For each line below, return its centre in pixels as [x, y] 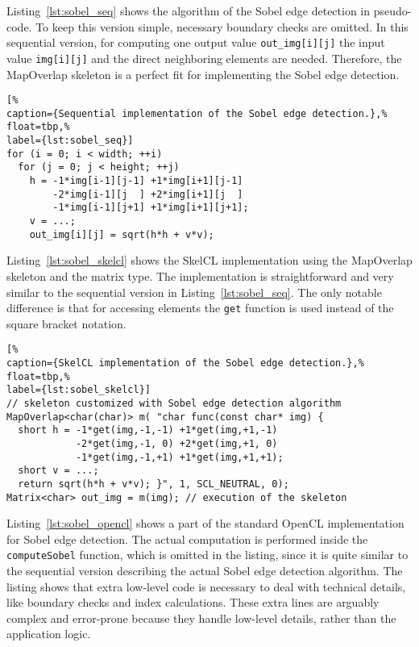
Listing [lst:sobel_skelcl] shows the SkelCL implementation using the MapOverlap [209, 260]
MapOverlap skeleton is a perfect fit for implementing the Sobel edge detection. [203, 74]
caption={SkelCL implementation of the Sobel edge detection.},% [185, 363]
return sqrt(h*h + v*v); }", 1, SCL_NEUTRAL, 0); [153, 484]
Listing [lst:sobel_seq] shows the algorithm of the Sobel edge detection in [189, 10]
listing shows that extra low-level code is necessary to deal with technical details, [206, 586]
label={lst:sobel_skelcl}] [79, 390]
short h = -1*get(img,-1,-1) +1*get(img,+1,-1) [148, 430]
